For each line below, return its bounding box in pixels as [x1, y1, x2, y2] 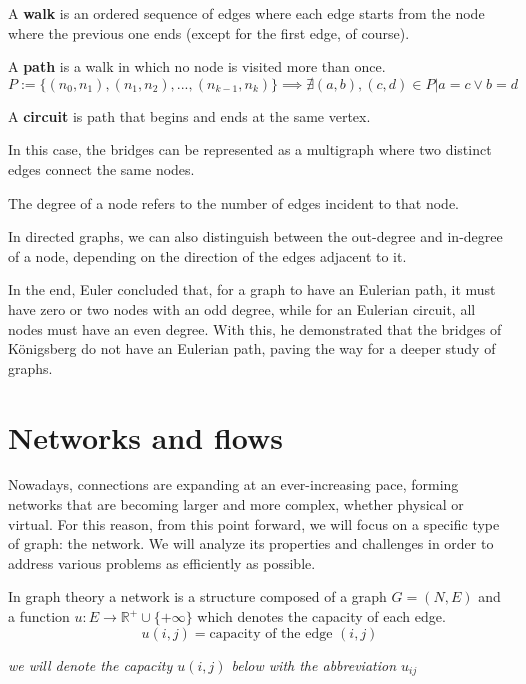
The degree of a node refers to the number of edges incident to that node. [8, 192, 460, 213]
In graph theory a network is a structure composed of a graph [8, 586, 387, 607]
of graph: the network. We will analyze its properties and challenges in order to [8, 533, 494, 554]
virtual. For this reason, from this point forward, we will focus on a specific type [8, 513, 500, 534]
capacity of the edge [209, 626, 333, 641]
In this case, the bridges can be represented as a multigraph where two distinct [8, 139, 492, 160]
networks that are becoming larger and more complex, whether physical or [8, 494, 464, 515]
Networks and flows [8, 416, 283, 457]
